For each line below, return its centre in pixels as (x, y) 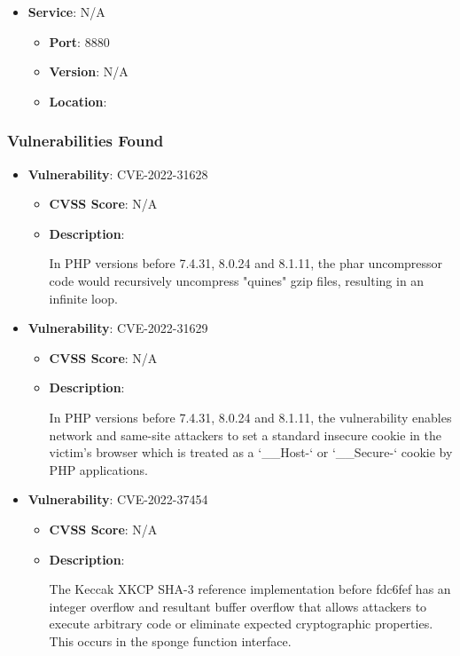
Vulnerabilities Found (86, 141)
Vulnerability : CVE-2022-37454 (118, 499)
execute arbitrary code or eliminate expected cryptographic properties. (241, 624)
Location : (78, 101)
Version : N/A (89, 71)
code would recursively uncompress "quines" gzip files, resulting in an (237, 280)
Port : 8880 (79, 41)
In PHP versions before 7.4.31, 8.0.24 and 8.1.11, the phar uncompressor (246, 263)
